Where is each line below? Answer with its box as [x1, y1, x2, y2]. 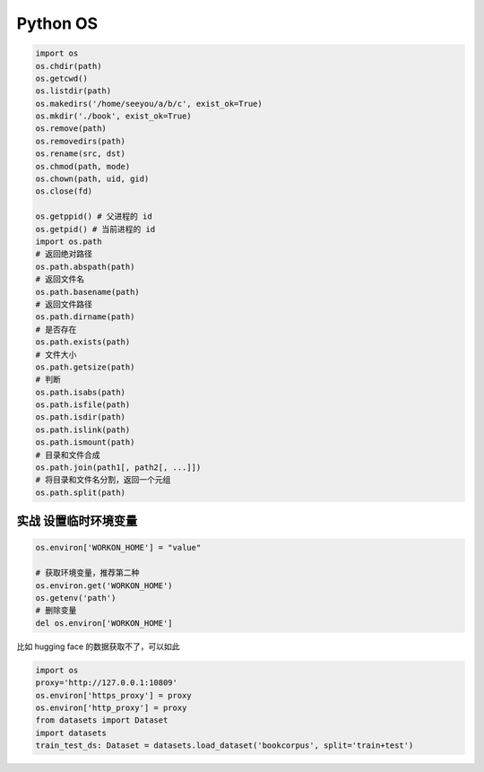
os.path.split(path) [35, 487, 125, 498]
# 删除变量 [35, 605, 77, 616]
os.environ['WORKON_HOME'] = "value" [35, 542, 202, 553]
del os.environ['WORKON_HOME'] [35, 618, 174, 628]
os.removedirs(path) [35, 135, 125, 146]
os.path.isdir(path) [35, 412, 125, 422]
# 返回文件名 [35, 274, 85, 284]
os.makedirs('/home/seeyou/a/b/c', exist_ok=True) [35, 99, 264, 108]
